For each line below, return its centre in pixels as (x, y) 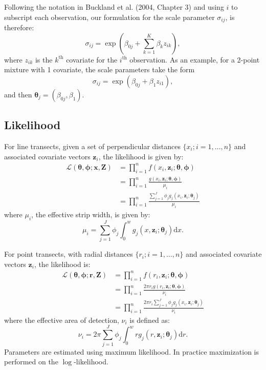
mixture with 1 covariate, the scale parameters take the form (99, 69)
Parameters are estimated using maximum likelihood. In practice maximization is (132, 351)
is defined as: (150, 320)
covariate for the (92, 59)
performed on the (31, 362)
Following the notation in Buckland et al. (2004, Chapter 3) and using (114, 7)
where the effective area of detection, (62, 320)
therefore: (19, 27)
